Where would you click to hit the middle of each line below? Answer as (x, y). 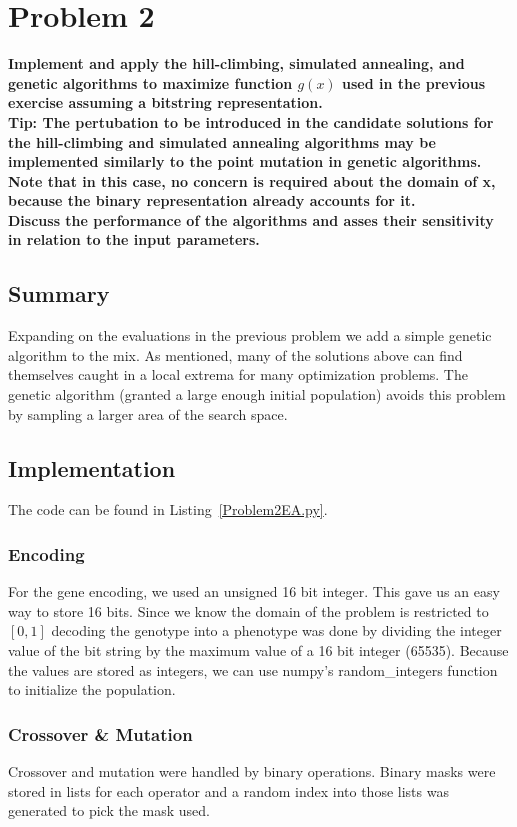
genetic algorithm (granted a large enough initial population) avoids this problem (257, 394)
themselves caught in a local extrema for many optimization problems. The (238, 374)
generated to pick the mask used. (109, 810)
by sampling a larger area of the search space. (148, 413)
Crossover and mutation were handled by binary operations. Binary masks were (252, 771)
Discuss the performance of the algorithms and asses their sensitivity (251, 219)
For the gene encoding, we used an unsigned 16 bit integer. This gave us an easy (254, 591)
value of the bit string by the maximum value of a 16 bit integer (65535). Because (258, 650)
